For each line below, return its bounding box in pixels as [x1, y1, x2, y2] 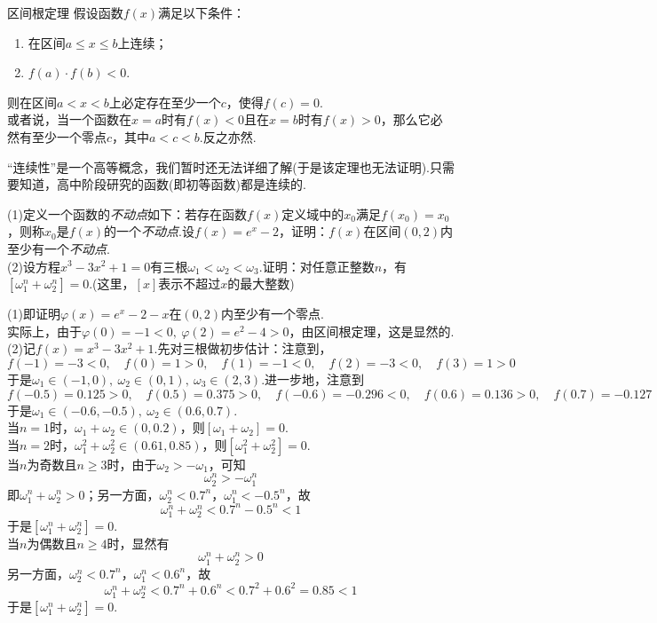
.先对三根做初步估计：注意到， [154, 339, 332, 358]
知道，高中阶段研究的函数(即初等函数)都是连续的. [19, 175, 306, 193]
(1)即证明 [7, 304, 60, 323]
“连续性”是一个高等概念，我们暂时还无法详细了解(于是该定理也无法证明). [7, 157, 430, 176]
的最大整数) [227, 274, 295, 293]
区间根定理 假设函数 [7, 4, 123, 21]
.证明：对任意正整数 [258, 256, 375, 275]
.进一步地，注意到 [261, 369, 365, 388]
